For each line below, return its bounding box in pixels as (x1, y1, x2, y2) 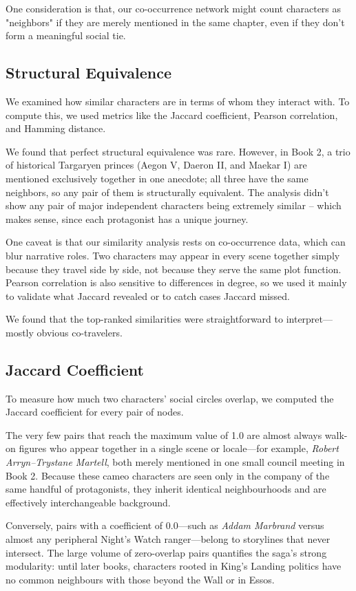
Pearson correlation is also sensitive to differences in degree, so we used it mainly (6, 275, 347, 290)
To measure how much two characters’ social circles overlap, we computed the (6, 391, 334, 405)
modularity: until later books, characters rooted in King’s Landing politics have (6, 559, 342, 573)
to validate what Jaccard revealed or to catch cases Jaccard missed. (6, 288, 290, 303)
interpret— (286, 312, 333, 326)
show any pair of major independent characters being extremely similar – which (6, 198, 342, 213)
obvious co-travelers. (36, 325, 123, 339)
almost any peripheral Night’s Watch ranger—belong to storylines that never (6, 532, 331, 546)
